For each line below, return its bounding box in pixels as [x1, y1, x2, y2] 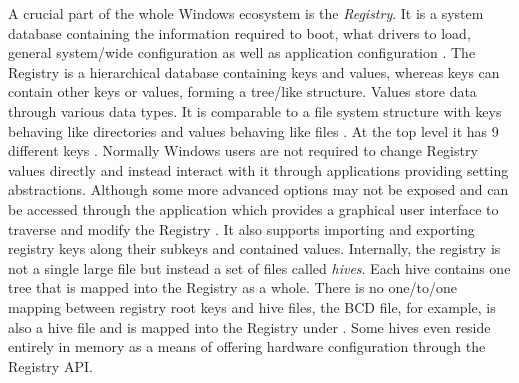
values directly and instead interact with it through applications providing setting [8, 159, 509, 180]
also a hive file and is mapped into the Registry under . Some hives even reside [8, 316, 491, 337]
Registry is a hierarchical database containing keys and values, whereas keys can [8, 61, 500, 82]
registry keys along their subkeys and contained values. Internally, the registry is [8, 238, 501, 259]
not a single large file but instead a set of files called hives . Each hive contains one [8, 257, 511, 278]
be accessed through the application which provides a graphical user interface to [8, 198, 499, 219]
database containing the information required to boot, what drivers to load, [8, 22, 471, 43]
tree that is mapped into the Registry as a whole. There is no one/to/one [8, 277, 457, 298]
